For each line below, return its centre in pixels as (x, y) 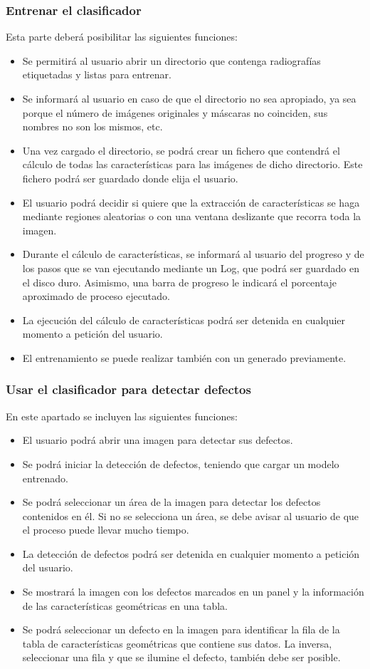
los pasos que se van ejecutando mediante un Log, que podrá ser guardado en (191, 268)
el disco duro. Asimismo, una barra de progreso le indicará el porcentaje (179, 282)
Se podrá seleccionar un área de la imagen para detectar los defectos (171, 502)
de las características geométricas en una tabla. (125, 605)
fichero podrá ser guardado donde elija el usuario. (130, 178)
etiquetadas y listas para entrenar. (97, 74)
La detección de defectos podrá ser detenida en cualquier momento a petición (191, 553)
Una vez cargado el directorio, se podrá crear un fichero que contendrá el (181, 150)
